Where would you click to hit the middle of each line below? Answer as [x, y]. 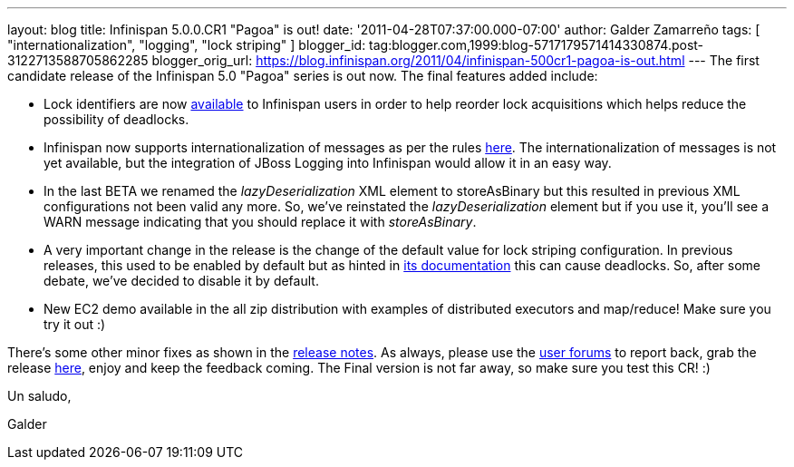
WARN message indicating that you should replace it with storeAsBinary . [260, 222]
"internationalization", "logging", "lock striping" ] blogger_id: [187, 45]
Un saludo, [39, 396]
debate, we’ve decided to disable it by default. [181, 281]
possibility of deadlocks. [116, 119]
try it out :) [75, 324]
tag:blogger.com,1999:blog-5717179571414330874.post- [537, 45]
